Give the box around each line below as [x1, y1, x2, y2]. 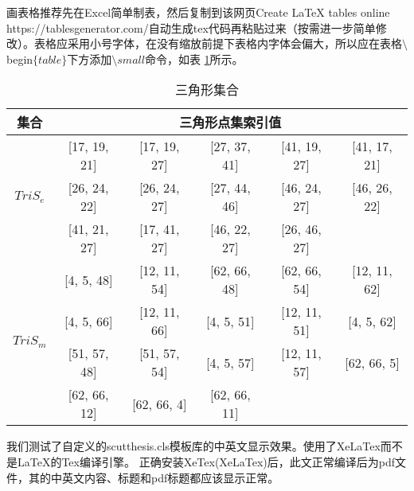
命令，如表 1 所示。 [144, 50, 244, 67]
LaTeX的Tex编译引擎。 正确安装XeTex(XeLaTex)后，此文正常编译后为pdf [17, 453, 396, 470]
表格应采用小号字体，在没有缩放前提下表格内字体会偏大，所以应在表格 [33, 35, 402, 52]
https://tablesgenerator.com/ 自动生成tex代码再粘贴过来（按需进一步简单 [6, 19, 376, 36]
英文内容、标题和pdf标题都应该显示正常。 [61, 469, 279, 485]
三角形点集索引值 [179, 113, 282, 132]
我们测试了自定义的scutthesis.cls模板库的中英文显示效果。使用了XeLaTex [6, 438, 381, 454]
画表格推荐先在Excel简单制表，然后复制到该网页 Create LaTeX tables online [6, 4, 390, 20]
